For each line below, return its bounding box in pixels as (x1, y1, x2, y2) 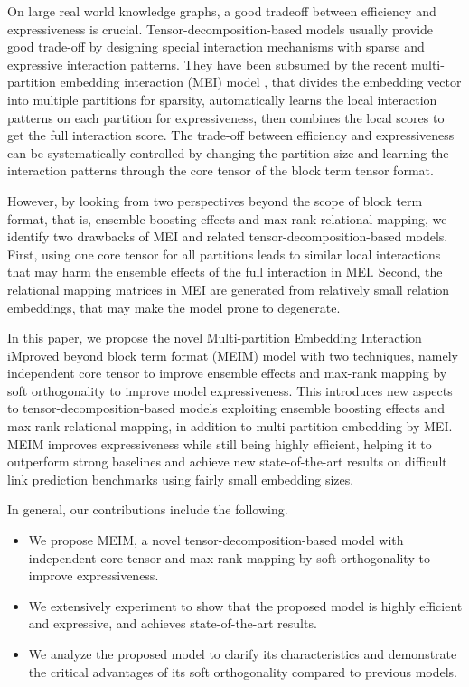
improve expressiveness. (28, 566, 159, 585)
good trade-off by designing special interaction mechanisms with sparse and (7, 37, 425, 56)
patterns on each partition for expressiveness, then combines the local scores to (7, 108, 445, 127)
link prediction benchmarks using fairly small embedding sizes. (7, 469, 354, 488)
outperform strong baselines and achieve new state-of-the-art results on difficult (7, 452, 447, 471)
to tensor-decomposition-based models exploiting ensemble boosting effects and (7, 399, 445, 418)
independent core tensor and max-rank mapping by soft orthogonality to (28, 548, 430, 567)
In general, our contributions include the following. (7, 500, 288, 519)
